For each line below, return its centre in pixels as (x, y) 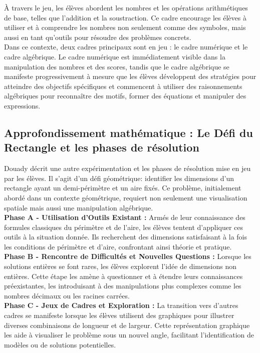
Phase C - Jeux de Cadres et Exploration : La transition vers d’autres (121, 305)
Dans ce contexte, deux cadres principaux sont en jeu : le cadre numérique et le (126, 47)
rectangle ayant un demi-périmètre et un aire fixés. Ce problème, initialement (123, 188)
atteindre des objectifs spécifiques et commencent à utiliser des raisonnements (123, 86)
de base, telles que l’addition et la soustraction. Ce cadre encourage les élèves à (125, 17)
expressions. (22, 105)
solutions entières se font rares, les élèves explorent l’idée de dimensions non (120, 266)
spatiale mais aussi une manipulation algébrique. (79, 207)
